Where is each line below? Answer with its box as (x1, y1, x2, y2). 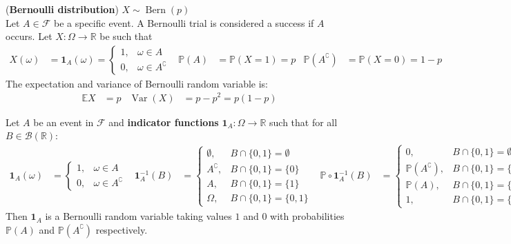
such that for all (269, 114, 338, 129)
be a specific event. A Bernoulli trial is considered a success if (53, 15, 314, 30)
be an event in (33, 114, 94, 129)
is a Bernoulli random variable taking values (45, 209, 232, 223)
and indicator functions (108, 114, 219, 129)
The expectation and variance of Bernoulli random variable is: (6, 76, 269, 90)
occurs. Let (6, 29, 52, 43)
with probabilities (270, 209, 345, 223)
